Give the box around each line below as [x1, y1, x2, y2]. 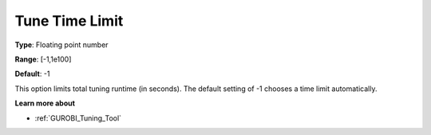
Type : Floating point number [14, 40, 109, 50]
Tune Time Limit [14, 12, 124, 30]
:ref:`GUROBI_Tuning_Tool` [34, 113, 122, 123]
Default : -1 [14, 69, 50, 79]
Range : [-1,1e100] [14, 54, 72, 64]
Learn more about [14, 98, 76, 108]
